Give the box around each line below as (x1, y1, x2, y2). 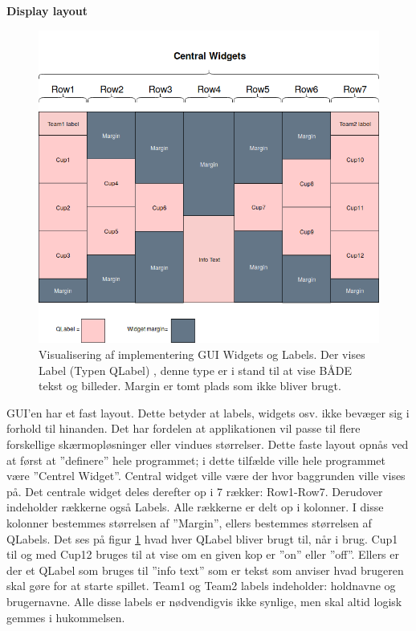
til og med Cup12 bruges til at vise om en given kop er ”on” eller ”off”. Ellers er (6, 546, 400, 563)
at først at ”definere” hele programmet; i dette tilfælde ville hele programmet (6, 451, 386, 468)
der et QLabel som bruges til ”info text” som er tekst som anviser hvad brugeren (6, 561, 404, 578)
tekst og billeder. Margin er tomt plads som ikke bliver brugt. (39, 377, 341, 394)
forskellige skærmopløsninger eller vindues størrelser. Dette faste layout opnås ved (6, 436, 409, 453)
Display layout (6, 2, 88, 18)
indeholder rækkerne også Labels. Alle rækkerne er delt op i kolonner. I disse (6, 499, 384, 515)
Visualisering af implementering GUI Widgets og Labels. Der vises (39, 346, 365, 363)
